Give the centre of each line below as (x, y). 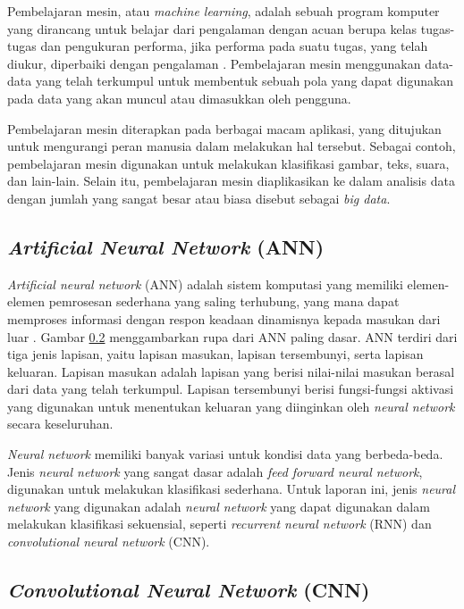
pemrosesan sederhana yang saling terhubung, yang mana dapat (224, 301)
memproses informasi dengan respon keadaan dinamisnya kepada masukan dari (224, 318)
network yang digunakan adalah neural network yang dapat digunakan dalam (219, 506)
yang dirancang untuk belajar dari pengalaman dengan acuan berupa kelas (212, 28)
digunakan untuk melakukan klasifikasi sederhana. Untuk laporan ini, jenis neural (232, 489)
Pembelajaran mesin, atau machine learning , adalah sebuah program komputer (224, 11)
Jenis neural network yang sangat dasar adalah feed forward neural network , (215, 471)
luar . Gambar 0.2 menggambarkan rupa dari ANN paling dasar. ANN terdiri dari (232, 336)
